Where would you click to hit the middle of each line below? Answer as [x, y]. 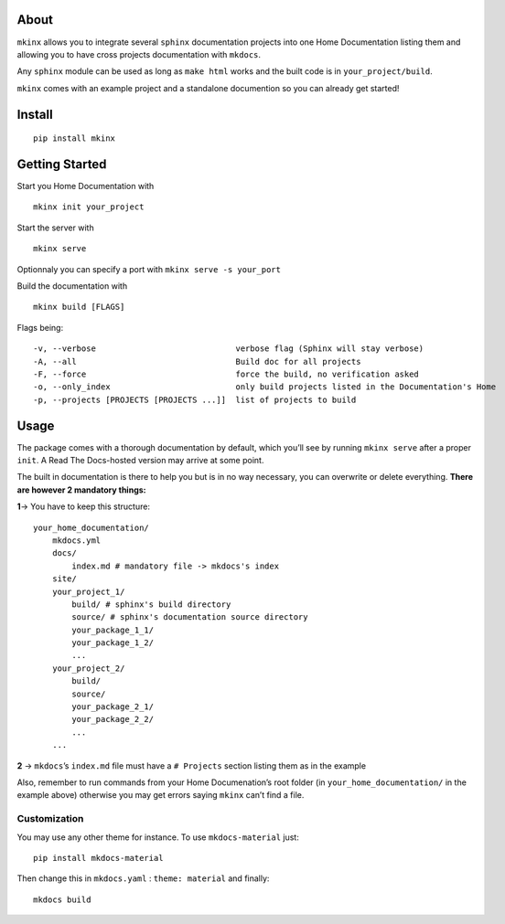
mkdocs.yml [76, 540]
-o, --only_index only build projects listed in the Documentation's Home [265, 387]
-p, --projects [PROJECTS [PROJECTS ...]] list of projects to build [195, 399]
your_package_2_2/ [113, 719]
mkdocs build [62, 899]
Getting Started [62, 164]
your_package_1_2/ [113, 643]
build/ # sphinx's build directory [151, 604]
